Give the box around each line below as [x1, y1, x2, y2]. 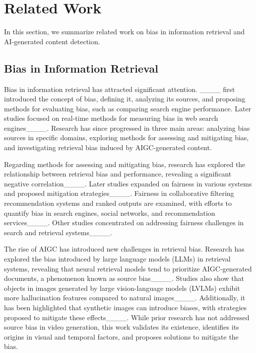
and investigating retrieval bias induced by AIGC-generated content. [4, 142, 212, 153]
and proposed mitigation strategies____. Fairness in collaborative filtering [4, 188, 234, 198]
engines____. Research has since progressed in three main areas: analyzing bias [4, 122, 250, 133]
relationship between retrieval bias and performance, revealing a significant [4, 169, 232, 179]
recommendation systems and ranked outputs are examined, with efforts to [4, 198, 232, 208]
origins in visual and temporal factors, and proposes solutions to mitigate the [4, 331, 239, 342]
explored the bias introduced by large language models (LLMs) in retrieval [4, 254, 231, 264]
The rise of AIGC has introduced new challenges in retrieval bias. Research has [4, 244, 245, 254]
